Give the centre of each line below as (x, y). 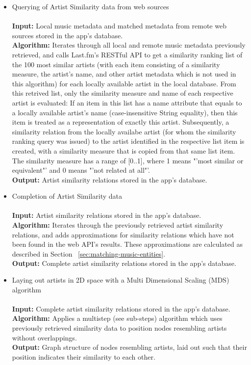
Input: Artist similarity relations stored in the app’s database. (107, 215)
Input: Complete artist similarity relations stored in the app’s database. (121, 308)
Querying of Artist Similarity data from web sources (90, 6)
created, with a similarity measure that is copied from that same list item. (124, 150)
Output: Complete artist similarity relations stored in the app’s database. (124, 263)
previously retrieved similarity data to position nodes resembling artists (119, 328)
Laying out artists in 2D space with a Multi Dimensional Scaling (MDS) (121, 280)
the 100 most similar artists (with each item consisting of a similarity (116, 64)
